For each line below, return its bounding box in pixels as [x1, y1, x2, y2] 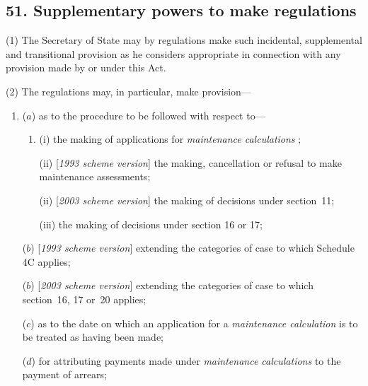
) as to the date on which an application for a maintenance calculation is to [30, 315, 358, 330]
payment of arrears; [22, 367, 107, 382]
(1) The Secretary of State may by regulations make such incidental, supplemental [6, 33, 362, 47]
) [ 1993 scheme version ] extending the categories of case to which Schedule [30, 240, 355, 255]
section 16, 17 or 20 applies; [22, 291, 146, 306]
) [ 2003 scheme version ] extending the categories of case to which [30, 278, 314, 293]
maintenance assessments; [39, 169, 151, 184]
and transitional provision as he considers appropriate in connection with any [6, 46, 341, 61]
